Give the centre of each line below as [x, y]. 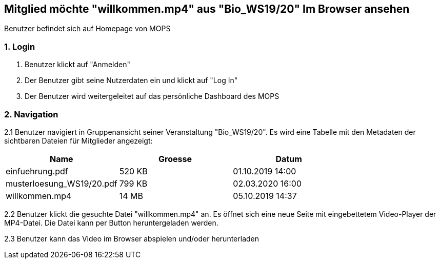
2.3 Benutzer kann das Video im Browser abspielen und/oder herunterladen [132, 238]
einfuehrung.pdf [37, 171]
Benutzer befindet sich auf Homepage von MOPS [87, 29]
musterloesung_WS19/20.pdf [62, 183]
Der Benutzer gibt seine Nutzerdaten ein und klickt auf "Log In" [131, 80]
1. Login [20, 46]
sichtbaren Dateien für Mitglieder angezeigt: [78, 140]
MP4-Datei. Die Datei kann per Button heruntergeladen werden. [111, 222]
